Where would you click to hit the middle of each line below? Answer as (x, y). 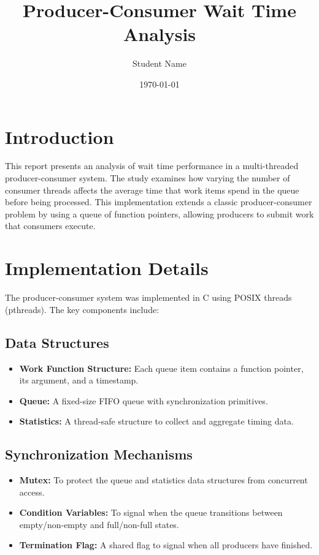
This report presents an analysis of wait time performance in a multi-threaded (152, 166)
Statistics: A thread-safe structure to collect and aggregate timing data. (156, 421)
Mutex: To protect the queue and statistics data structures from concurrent (163, 480)
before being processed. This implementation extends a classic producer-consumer (159, 202)
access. (32, 492)
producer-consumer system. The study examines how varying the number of (148, 178)
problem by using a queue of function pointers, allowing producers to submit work (159, 213)
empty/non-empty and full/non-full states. (99, 524)
